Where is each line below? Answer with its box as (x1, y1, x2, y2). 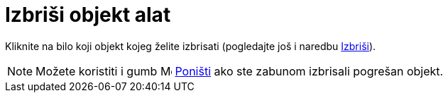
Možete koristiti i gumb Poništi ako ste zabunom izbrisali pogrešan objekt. (35, 63, 444, 78)
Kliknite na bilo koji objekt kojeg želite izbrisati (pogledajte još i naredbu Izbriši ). (5, 39, 376, 52)
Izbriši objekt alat (5, 3, 171, 27)
